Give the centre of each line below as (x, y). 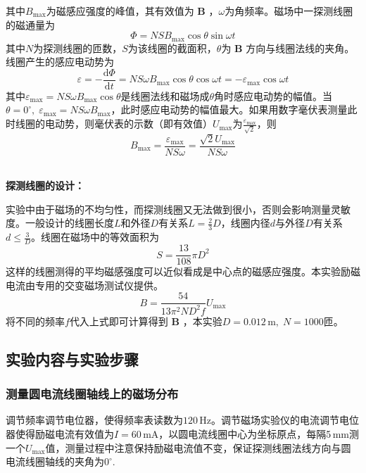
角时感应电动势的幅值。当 (273, 95)
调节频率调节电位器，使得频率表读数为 (94, 420)
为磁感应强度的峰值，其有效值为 (120, 11)
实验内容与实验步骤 (72, 359)
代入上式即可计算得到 (119, 321)
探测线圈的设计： (45, 185)
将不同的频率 (35, 321)
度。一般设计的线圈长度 (60, 223)
